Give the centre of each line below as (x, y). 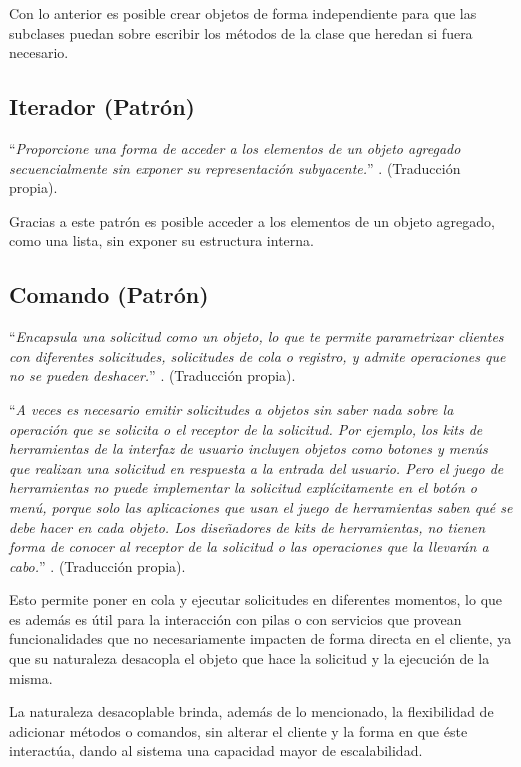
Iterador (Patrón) (102, 106)
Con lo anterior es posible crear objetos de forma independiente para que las (243, 13)
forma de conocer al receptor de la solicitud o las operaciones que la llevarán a (249, 546)
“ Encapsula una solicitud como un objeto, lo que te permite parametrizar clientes (256, 336)
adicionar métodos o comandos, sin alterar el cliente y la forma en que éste (238, 730)
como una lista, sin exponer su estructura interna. (161, 240)
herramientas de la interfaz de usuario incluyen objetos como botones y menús (248, 448)
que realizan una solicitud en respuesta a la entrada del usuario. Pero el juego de (256, 467)
